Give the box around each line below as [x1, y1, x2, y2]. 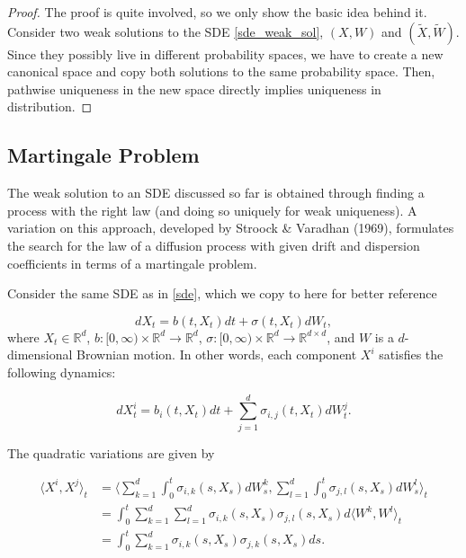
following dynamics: [7, 362, 116, 381]
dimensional [7, 345, 73, 364]
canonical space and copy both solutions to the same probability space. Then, [7, 62, 435, 81]
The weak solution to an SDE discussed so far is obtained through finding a [7, 183, 425, 202]
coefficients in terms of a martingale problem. [7, 253, 257, 272]
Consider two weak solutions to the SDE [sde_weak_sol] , [7, 22, 324, 40]
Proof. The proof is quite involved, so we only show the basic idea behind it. [7, 3, 427, 21]
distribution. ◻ [7, 97, 93, 116]
